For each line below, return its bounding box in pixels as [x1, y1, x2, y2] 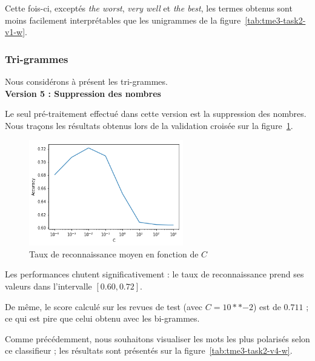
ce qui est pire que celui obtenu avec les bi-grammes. [5, 312, 200, 325]
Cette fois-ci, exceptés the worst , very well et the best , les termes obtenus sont [5, 2, 293, 14]
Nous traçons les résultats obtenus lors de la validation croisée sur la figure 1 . [5, 119, 293, 131]
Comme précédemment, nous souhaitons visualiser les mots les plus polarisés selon [5, 332, 310, 345]
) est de [253, 300, 281, 313]
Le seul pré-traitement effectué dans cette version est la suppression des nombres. [5, 107, 307, 120]
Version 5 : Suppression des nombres [5, 87, 161, 99]
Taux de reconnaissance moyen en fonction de [29, 247, 199, 260]
